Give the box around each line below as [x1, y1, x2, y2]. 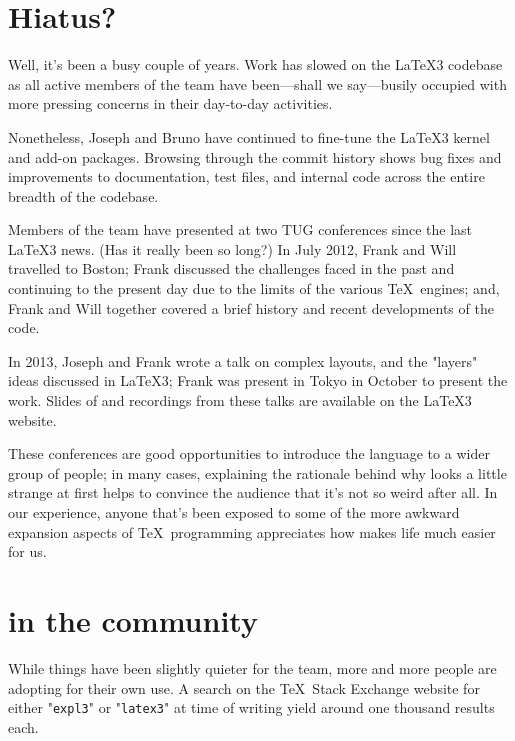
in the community [8, 599, 258, 640]
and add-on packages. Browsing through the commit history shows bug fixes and [8, 146, 502, 167]
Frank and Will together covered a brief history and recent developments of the [8, 297, 494, 318]
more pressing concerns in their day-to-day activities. [8, 93, 333, 114]
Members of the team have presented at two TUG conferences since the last [8, 219, 473, 240]
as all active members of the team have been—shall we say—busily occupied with [8, 73, 507, 94]
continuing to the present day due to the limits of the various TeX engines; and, [8, 278, 500, 299]
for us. [8, 541, 47, 562]
